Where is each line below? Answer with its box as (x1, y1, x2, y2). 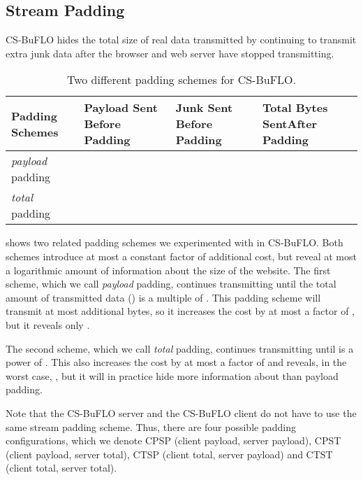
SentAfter (262, 115, 318, 132)
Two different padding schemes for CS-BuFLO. (66, 71, 297, 88)
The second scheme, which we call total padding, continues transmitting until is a (6, 341, 354, 355)
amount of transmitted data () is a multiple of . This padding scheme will (6, 290, 321, 304)
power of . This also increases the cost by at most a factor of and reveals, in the (6, 355, 347, 369)
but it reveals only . (6, 317, 90, 332)
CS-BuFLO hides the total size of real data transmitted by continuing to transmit (6, 32, 357, 47)
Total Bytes (262, 99, 328, 116)
